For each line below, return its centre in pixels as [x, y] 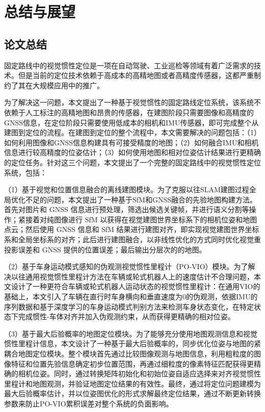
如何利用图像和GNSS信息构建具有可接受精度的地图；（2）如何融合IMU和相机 [131, 142]
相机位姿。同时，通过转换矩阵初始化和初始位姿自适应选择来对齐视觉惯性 [139, 374]
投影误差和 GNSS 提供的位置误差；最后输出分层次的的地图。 [105, 249]
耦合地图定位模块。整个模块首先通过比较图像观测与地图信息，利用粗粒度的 [129, 354]
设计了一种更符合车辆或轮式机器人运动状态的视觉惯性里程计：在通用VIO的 [136, 286]
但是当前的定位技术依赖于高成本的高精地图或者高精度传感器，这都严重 [136, 75]
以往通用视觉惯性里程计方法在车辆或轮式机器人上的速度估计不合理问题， [132, 276]
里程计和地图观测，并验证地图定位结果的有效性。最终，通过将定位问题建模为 [132, 383]
